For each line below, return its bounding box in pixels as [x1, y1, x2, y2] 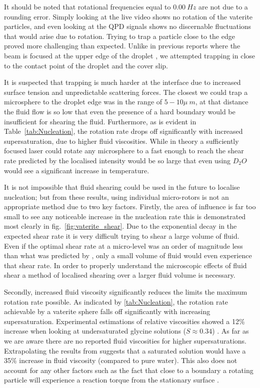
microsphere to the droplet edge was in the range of [4, 96, 162, 107]
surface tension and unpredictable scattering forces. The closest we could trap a [4, 86, 248, 97]
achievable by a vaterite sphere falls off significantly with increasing [4, 306, 210, 317]
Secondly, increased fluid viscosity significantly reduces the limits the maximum [4, 287, 247, 297]
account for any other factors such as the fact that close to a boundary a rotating [4, 365, 253, 375]
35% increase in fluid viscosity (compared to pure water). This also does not [4, 355, 237, 366]
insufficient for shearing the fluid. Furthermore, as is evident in [4, 116, 196, 126]
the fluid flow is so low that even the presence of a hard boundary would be [4, 106, 235, 116]
